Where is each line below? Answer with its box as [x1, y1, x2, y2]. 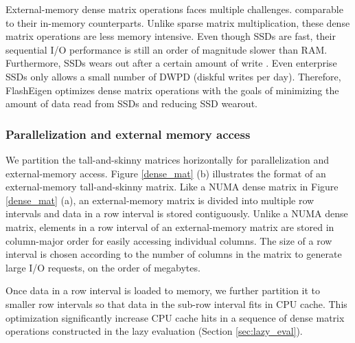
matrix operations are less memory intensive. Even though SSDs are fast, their [5, 29, 336, 43]
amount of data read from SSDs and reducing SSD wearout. [5, 96, 257, 111]
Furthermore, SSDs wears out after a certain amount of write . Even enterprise [5, 56, 337, 70]
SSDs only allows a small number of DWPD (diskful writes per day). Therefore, [5, 69, 341, 83]
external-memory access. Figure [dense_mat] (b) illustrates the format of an [5, 166, 326, 180]
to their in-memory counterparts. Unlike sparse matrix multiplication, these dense [5, 15, 350, 30]
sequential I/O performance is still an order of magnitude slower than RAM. [5, 42, 328, 56]
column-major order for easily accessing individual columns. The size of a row [5, 233, 332, 247]
